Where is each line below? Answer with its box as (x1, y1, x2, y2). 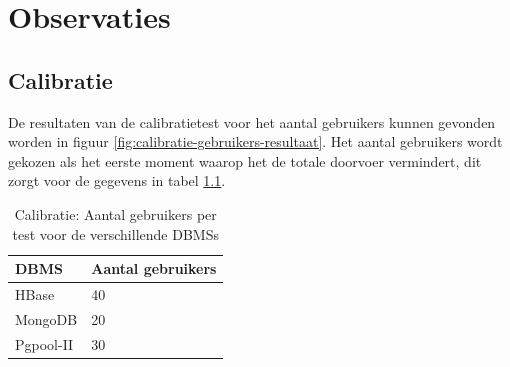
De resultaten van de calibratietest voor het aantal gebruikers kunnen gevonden (8, 111, 496, 132)
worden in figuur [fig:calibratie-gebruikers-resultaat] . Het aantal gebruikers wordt (8, 131, 503, 152)
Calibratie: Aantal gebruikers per (14, 203, 217, 224)
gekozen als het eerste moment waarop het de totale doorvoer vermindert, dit (8, 150, 482, 171)
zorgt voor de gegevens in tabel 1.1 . (8, 170, 226, 191)
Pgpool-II (15, 333, 74, 354)
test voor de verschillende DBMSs (12, 223, 219, 244)
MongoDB (15, 308, 78, 329)
